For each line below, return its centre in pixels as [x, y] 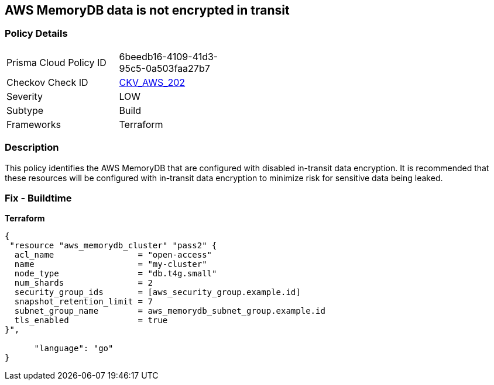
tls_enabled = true [91, 320]
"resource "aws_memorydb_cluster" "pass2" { [113, 246]
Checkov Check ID [47, 82]
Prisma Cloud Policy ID [56, 62]
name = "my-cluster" [111, 264]
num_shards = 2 [83, 283]
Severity [25, 96]
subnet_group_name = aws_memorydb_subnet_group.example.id [170, 311]
